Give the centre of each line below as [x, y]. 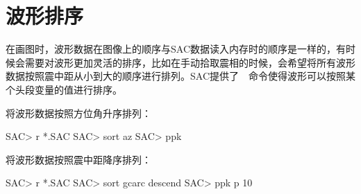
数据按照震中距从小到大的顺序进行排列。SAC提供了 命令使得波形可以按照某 [180, 76]
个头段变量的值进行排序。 [64, 89]
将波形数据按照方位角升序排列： [78, 113]
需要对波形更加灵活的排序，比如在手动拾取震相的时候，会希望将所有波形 [190, 62]
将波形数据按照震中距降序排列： [78, 159]
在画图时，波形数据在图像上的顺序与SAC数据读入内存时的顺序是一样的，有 [176, 49]
